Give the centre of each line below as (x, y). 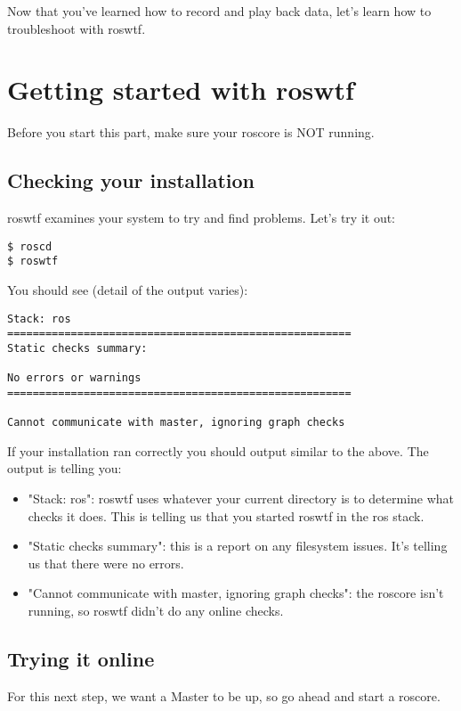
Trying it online (81, 658)
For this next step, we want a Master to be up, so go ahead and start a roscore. (224, 695)
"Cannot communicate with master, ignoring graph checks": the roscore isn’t (236, 593)
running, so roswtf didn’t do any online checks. (156, 611)
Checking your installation (131, 180)
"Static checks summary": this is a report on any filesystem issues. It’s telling (238, 546)
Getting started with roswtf (181, 90)
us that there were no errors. (106, 563)
